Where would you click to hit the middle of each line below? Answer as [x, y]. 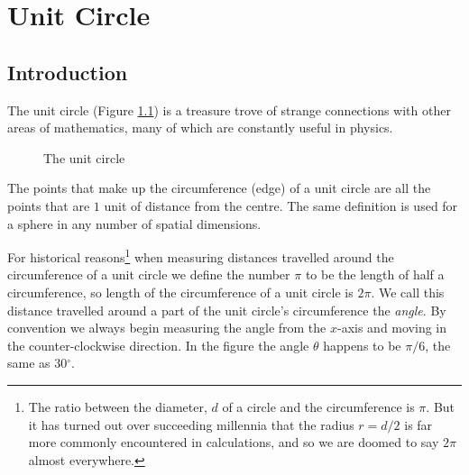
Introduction [68, 72]
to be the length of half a [375, 274]
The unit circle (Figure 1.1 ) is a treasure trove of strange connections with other [229, 110]
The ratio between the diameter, [118, 406]
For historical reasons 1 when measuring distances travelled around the [201, 256]
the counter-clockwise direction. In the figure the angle [158, 345]
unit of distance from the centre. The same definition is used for [281, 205]
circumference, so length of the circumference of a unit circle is [180, 292]
